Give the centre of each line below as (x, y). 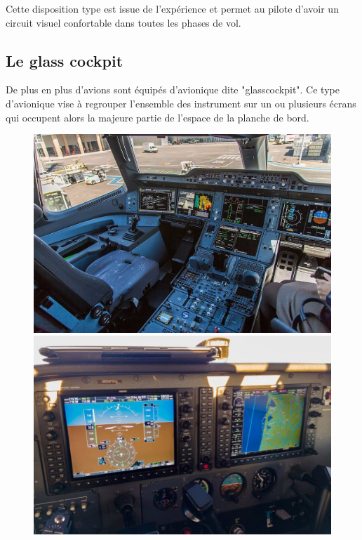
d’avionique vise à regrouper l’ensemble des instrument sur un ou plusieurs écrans (181, 103)
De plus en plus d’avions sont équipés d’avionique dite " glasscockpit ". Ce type (173, 90)
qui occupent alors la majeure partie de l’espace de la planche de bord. (157, 117)
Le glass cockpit (65, 60)
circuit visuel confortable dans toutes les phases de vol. (123, 22)
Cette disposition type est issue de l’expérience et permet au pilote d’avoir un (172, 8)
